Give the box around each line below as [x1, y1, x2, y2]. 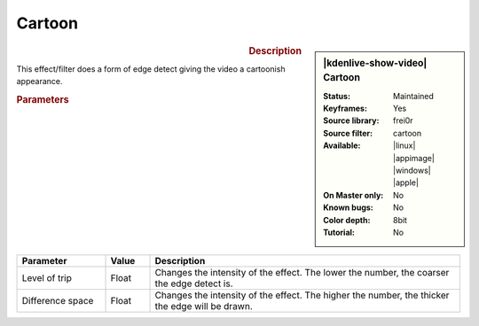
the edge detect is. [154, 277, 234, 290]
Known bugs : [323, 202, 374, 213]
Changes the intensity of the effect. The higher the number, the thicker [154, 289, 450, 301]
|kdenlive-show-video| [323, 57, 428, 69]
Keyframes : [323, 103, 368, 114]
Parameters [16, 93, 70, 105]
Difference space [21, 295, 94, 307]
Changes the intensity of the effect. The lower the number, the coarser [154, 267, 450, 279]
